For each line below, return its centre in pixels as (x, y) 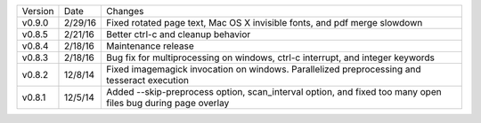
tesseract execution (147, 80)
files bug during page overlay (168, 103)
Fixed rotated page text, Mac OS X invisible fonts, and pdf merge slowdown (265, 23)
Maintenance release (151, 46)
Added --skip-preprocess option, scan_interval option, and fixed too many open (274, 92)
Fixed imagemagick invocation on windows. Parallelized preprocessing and (264, 69)
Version (38, 11)
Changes (125, 11)
